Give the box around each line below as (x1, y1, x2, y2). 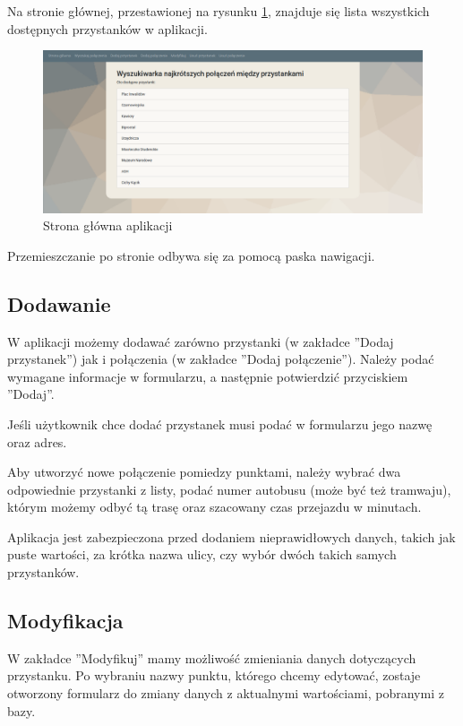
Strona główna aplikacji (43, 216, 173, 235)
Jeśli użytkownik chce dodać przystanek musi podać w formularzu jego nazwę (7, 414, 433, 433)
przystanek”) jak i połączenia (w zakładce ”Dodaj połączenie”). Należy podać (7, 350, 434, 368)
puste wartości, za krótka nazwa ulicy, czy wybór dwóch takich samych (7, 545, 397, 564)
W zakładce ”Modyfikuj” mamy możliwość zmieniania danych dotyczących (7, 648, 416, 667)
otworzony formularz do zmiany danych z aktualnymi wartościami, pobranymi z (7, 684, 444, 703)
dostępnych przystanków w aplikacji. (7, 19, 208, 38)
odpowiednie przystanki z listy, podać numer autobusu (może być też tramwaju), (7, 480, 451, 498)
